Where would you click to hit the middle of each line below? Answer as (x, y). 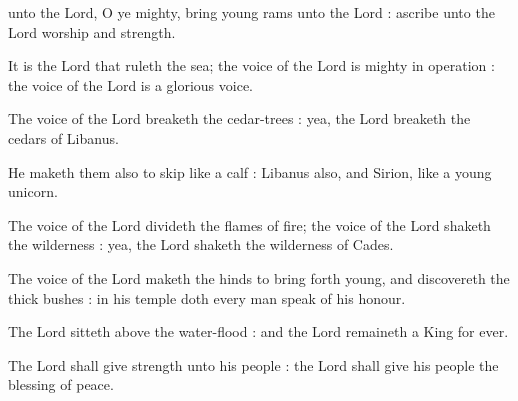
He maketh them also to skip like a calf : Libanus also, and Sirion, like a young (250, 171)
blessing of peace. (61, 384)
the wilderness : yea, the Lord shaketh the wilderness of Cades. (201, 244)
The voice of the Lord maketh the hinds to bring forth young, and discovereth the (259, 277)
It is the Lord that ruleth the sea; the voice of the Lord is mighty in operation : (251, 65)
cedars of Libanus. (63, 137)
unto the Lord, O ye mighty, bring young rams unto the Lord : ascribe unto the (251, 12)
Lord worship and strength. (92, 31)
